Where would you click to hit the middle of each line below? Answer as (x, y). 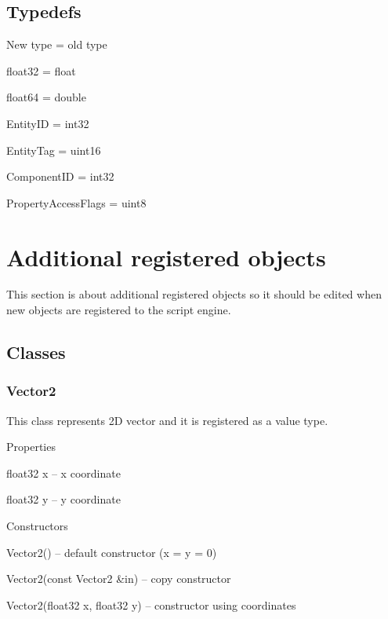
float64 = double (46, 97)
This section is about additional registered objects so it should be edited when (194, 294)
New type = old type (57, 44)
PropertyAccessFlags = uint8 (76, 202)
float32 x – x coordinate (63, 472)
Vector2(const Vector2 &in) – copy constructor (119, 579)
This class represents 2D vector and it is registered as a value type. (167, 420)
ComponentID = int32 (60, 176)
